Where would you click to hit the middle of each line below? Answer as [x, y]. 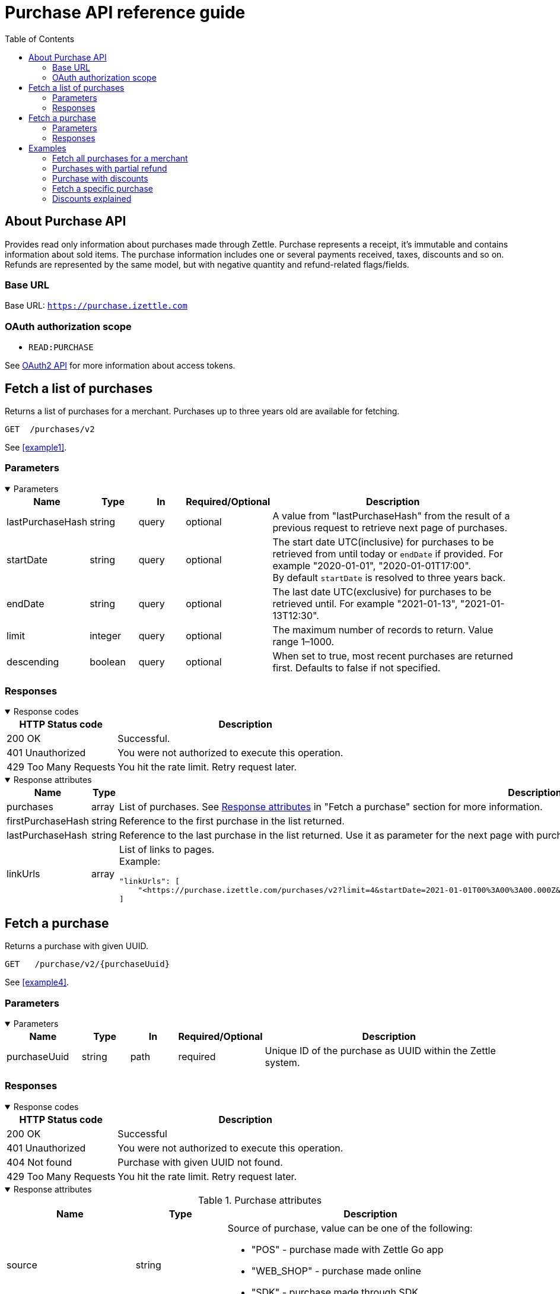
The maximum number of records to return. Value [383, 629]
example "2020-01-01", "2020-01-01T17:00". [372, 565]
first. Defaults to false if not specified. [357, 667]
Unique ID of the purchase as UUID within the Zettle [380, 1051]
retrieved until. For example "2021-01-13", [365, 603]
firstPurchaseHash [48, 821]
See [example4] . [37, 982]
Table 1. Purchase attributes [260, 1200]
